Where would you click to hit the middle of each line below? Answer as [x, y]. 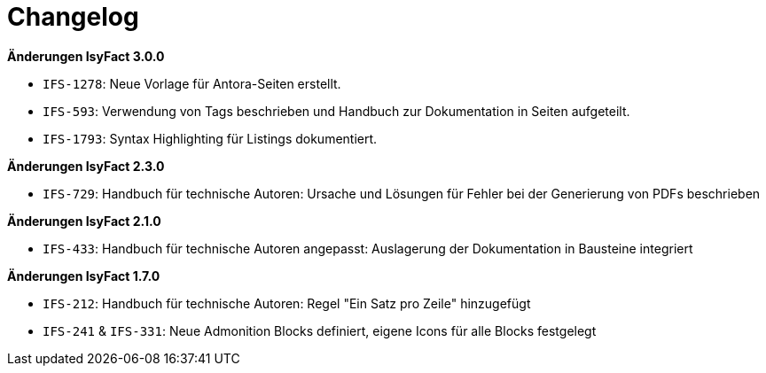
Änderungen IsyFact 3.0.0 [86, 56]
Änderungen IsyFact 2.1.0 [84, 221]
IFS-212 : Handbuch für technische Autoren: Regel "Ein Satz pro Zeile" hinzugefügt [287, 303]
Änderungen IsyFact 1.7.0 [84, 276]
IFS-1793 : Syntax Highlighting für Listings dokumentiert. [210, 138]
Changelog [73, 17]
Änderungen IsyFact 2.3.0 [86, 166]
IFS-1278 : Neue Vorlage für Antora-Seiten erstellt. [192, 83]
